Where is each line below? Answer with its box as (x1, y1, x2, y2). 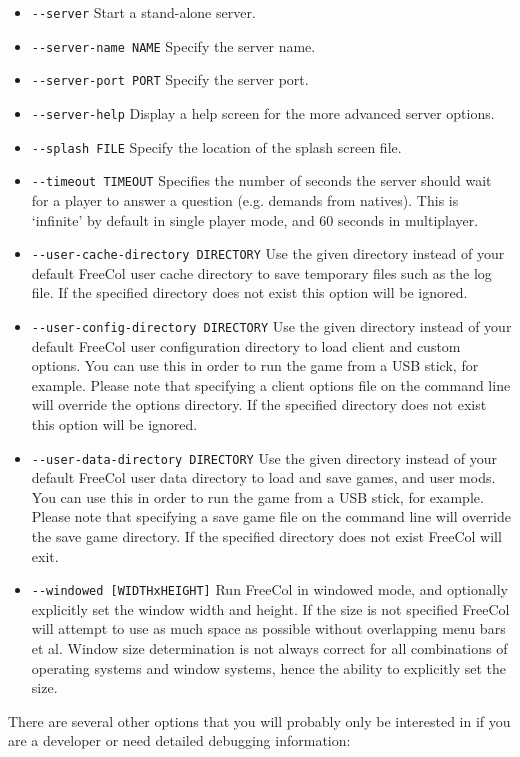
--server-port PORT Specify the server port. (31, 69, 309, 90)
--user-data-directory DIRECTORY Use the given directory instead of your (31, 447, 498, 468)
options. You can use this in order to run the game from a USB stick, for (31, 355, 479, 376)
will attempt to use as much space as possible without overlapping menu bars (31, 618, 506, 639)
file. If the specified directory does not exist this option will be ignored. (31, 282, 468, 303)
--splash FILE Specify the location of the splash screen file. (31, 136, 402, 157)
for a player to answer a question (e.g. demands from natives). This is (31, 189, 459, 210)
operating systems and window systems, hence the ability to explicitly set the (31, 657, 507, 678)
